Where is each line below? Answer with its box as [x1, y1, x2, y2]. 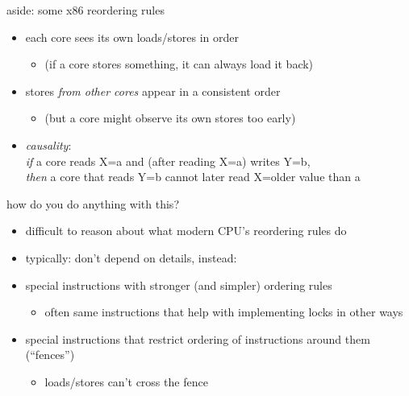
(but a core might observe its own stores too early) [44, 109, 296, 126]
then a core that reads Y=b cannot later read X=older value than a [25, 168, 361, 185]
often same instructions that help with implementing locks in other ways [44, 303, 403, 320]
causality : [25, 136, 72, 153]
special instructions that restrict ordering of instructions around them [25, 330, 370, 347]
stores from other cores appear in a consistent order [25, 82, 281, 99]
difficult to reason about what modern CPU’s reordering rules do [25, 222, 347, 239]
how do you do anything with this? [6, 195, 179, 212]
